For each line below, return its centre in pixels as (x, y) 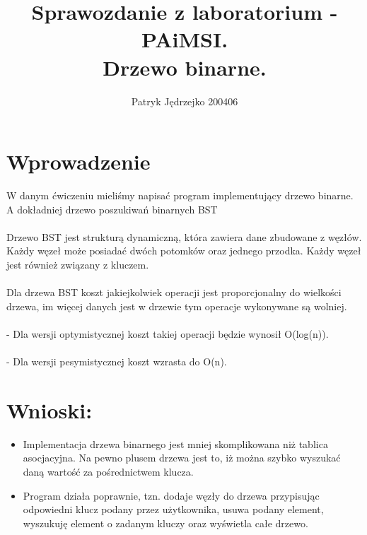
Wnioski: (49, 410)
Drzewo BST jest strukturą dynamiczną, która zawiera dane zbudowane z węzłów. (184, 236)
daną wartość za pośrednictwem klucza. (108, 472)
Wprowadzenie (78, 161)
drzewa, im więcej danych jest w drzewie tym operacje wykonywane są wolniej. (177, 306)
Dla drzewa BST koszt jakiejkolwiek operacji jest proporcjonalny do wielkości (174, 292)
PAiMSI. (185, 39)
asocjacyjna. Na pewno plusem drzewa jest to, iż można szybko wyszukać (182, 458)
